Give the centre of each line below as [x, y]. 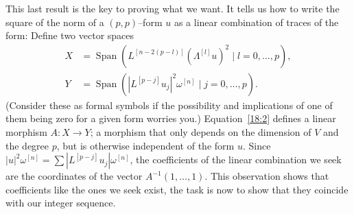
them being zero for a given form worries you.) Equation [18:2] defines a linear [171, 118]
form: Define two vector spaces [70, 35]
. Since [257, 145]
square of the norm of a [55, 22]
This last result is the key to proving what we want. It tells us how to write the [173, 8]
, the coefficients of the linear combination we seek [236, 159]
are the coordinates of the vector [74, 176]
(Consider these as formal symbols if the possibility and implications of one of [169, 105]
